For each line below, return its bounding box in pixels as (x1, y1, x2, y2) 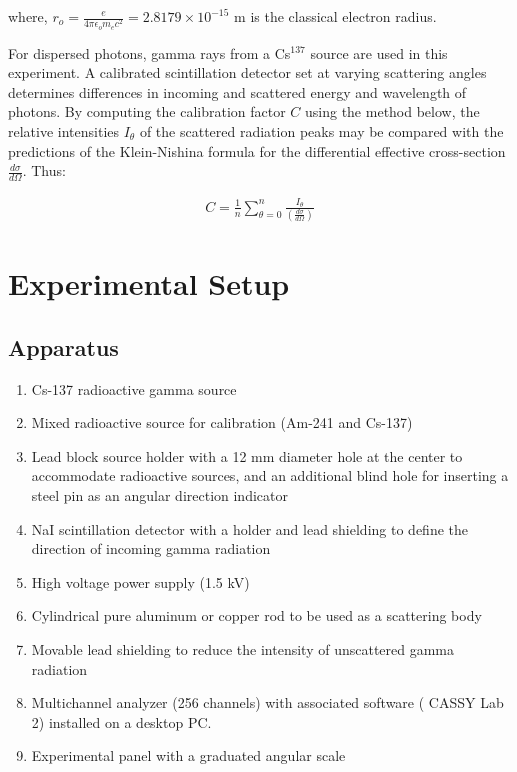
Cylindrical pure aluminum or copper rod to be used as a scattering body (31, 605, 482, 626)
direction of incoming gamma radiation (31, 538, 271, 559)
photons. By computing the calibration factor (8, 101, 286, 122)
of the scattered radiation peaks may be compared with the (139, 120, 504, 141)
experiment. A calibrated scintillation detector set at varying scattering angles (8, 62, 487, 83)
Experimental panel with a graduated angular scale (31, 745, 346, 766)
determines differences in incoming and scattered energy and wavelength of (8, 81, 467, 102)
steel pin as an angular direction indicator (31, 484, 288, 505)
